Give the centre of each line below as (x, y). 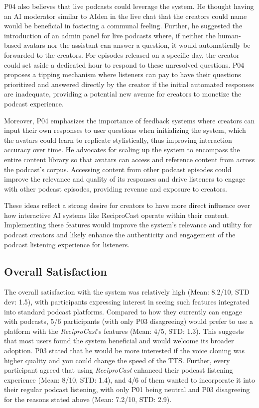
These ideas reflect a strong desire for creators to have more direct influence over (127, 205)
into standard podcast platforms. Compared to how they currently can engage (123, 311)
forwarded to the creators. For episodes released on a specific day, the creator (122, 54)
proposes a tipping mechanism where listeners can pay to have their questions (123, 74)
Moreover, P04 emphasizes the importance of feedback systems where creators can (129, 120)
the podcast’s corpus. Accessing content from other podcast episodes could (118, 169)
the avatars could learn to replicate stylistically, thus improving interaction (118, 140)
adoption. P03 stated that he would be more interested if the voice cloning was (125, 351)
